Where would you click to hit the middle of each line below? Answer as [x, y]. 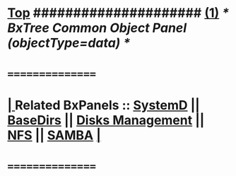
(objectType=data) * [69, 43]
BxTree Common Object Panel [97, 28]
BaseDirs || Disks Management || [106, 120]
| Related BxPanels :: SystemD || [104, 105]
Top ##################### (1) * [118, 13]
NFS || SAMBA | [54, 135]
